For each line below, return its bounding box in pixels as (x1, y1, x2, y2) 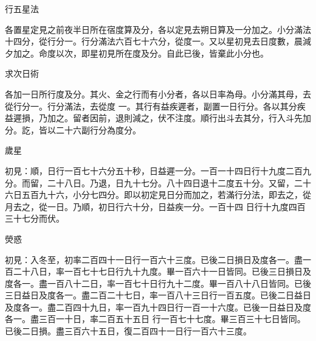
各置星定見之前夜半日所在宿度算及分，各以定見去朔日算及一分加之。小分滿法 (5, 23, 311, 35)
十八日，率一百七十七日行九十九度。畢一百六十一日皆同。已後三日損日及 (21, 265, 311, 278)
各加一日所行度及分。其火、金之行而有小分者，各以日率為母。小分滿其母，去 (5, 87, 311, 100)
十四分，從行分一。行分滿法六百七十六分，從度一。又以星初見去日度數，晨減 (5, 35, 311, 47)
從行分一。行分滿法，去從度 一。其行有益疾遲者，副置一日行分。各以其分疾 (5, 99, 306, 112)
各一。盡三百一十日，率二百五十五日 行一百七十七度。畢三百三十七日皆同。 (5, 312, 306, 325)
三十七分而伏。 (5, 212, 64, 225)
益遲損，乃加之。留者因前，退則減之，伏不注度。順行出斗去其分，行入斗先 (5, 111, 303, 124)
